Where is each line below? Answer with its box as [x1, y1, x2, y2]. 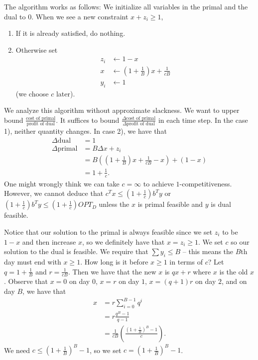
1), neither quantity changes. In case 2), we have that [4, 126, 167, 136]
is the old [219, 266, 248, 276]
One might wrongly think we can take [4, 178, 120, 188]
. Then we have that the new [68, 266, 156, 276]
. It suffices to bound [56, 114, 120, 125]
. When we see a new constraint [31, 11, 129, 21]
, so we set [89, 345, 122, 355]
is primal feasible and [137, 199, 203, 209]
